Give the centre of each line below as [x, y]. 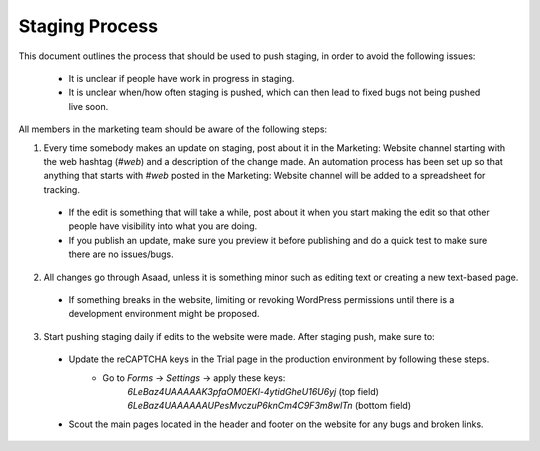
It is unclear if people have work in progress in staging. [181, 78]
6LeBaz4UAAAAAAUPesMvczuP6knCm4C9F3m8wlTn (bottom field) [269, 406]
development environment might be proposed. [164, 314]
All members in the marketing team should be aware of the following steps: [173, 129]
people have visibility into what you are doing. [163, 226]
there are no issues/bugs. [121, 254]
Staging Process [88, 26]
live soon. [88, 106]
